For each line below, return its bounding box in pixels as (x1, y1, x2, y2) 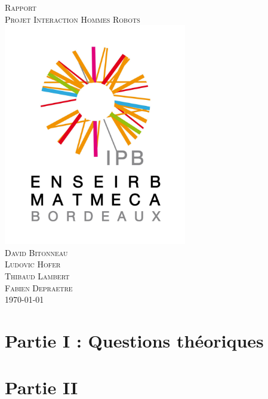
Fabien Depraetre (5, 281, 73, 294)
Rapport (5, 1, 36, 13)
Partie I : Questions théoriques (5, 328, 264, 352)
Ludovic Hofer (5, 258, 61, 270)
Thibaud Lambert (5, 269, 70, 282)
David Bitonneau (5, 246, 68, 258)
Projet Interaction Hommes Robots (5, 13, 140, 25)
